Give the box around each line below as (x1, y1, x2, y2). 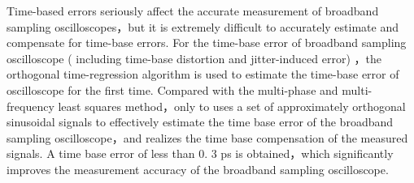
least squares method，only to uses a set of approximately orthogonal (58, 97, 406, 114)
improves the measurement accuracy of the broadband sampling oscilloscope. (7, 160, 389, 177)
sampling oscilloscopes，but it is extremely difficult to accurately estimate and (7, 18, 399, 35)
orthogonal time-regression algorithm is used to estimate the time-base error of (7, 66, 399, 83)
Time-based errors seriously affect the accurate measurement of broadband (7, 2, 379, 19)
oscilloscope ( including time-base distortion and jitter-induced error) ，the (7, 49, 381, 66)
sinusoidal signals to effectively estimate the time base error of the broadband (7, 113, 394, 130)
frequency (7, 97, 54, 114)
